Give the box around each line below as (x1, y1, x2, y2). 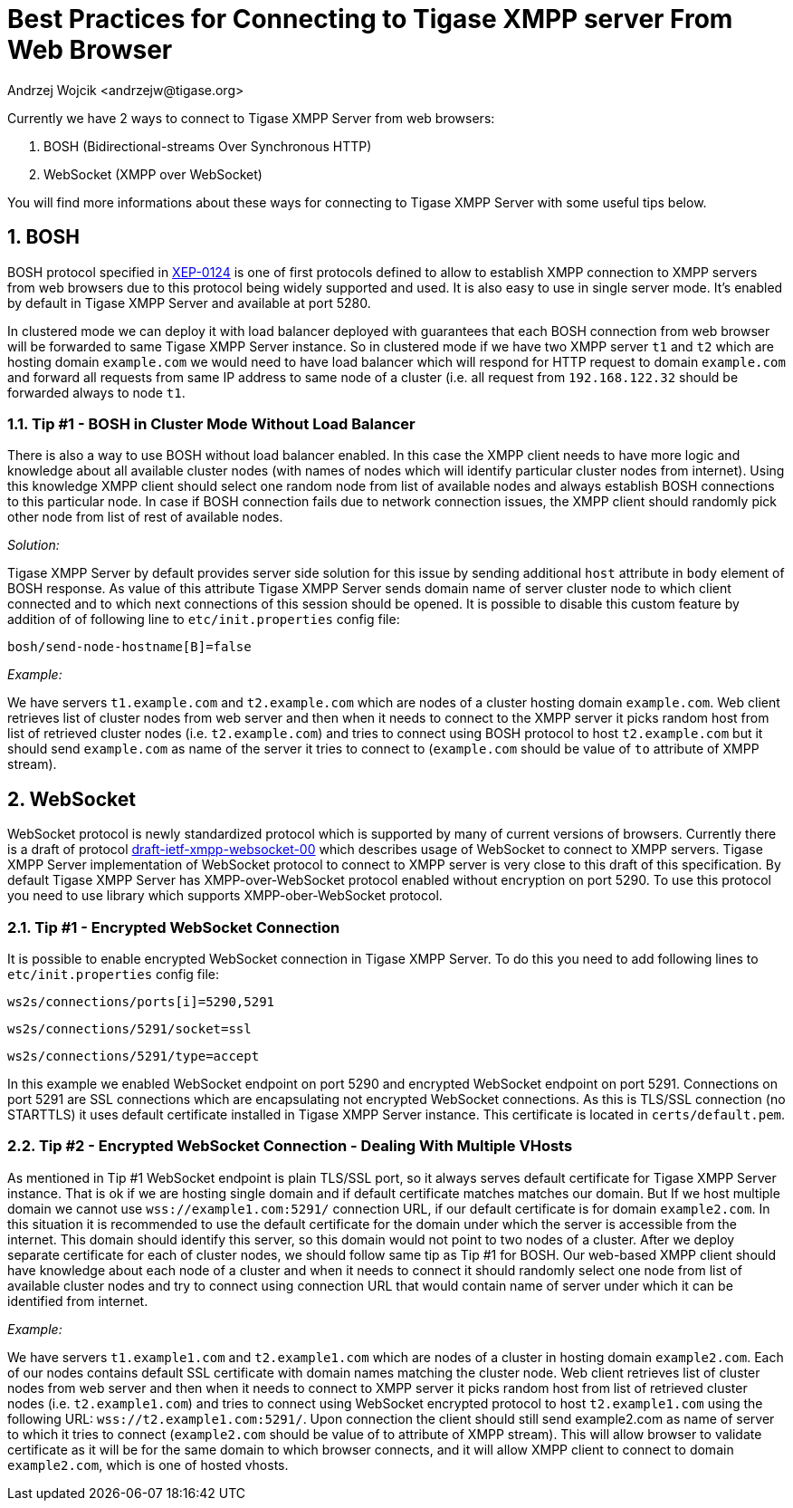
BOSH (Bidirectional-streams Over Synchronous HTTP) (43, 138, 372, 154)
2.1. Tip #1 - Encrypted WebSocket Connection (7, 917, 340, 936)
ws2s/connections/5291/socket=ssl (7, 1021, 252, 1036)
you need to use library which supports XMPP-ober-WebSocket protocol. (7, 888, 443, 904)
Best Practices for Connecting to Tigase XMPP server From (7, 4, 733, 34)
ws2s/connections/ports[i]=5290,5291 (7, 994, 275, 1009)
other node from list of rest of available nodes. (7, 509, 283, 525)
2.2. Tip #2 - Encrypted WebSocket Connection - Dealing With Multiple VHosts (7, 1137, 573, 1156)
